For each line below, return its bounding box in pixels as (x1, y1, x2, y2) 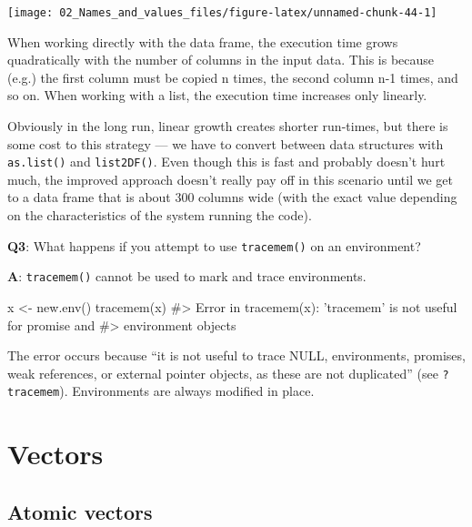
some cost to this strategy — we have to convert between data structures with (7, 134, 444, 153)
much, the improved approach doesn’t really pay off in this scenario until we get (7, 169, 453, 188)
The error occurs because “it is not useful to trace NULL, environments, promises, (7, 346, 466, 365)
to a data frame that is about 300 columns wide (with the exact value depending (7, 187, 457, 207)
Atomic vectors (7, 497, 153, 525)
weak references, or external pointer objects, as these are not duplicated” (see (7, 363, 438, 382)
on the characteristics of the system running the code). (7, 206, 312, 225)
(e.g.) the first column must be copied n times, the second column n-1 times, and (7, 67, 458, 86)
